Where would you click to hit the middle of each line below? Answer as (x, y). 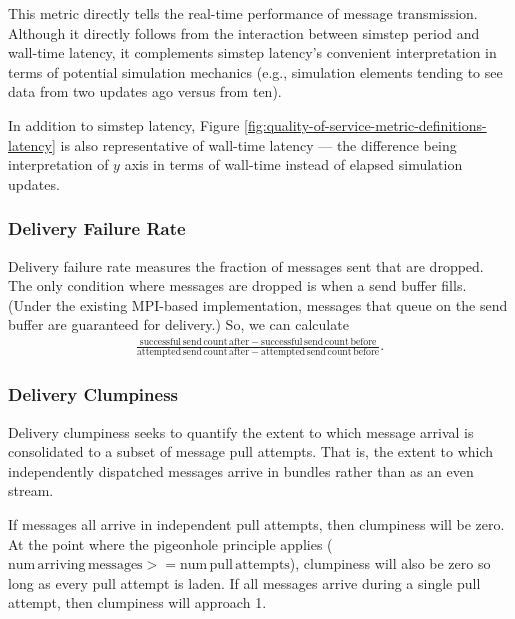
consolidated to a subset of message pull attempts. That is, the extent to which (251, 451)
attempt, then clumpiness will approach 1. (137, 602)
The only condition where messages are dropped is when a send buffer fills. (237, 285)
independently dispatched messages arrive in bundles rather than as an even (241, 470)
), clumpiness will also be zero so (390, 563)
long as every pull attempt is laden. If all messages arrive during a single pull (244, 582)
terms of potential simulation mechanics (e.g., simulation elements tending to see (255, 71)
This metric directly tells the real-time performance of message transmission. (243, 13)
